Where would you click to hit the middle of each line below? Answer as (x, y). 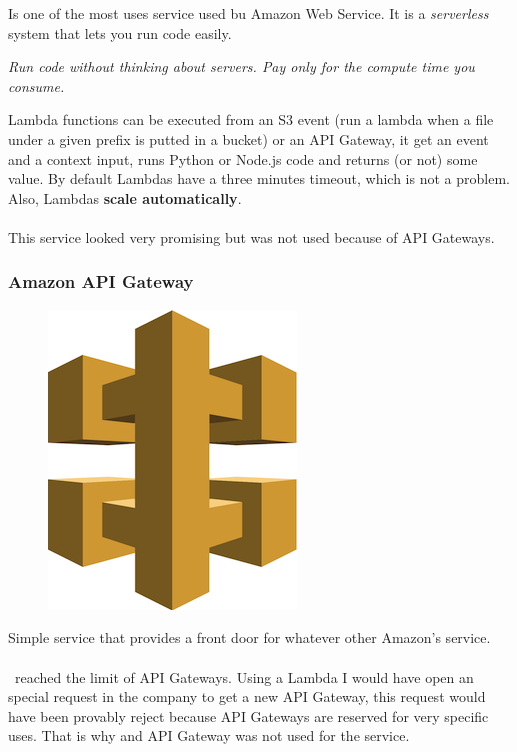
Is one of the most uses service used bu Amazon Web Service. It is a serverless (248, 13)
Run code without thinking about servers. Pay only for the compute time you (241, 66)
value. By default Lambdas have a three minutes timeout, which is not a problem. (259, 178)
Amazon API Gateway (101, 281)
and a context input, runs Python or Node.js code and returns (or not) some (243, 158)
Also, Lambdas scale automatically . (125, 197)
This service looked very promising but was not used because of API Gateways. (251, 236)
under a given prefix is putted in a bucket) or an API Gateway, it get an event (248, 138)
